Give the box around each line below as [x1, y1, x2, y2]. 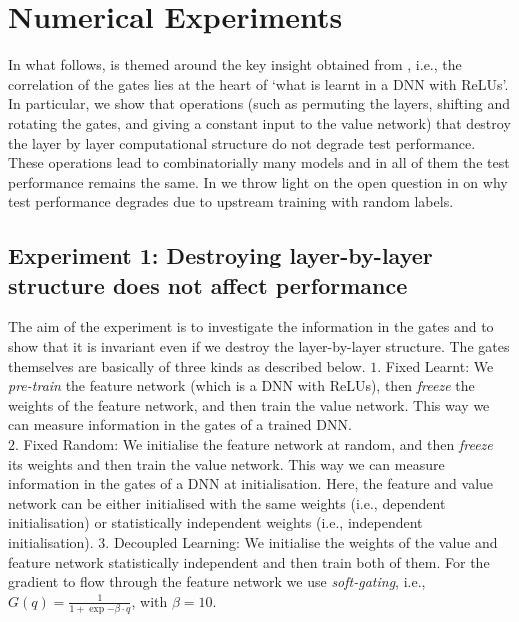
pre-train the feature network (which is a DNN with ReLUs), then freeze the [8, 375, 475, 396]
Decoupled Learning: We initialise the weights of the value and [113, 532, 498, 552]
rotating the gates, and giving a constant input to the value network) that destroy [8, 112, 511, 133]
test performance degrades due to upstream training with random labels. [8, 191, 454, 212]
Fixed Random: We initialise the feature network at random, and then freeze [23, 434, 493, 455]
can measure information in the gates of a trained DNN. [8, 414, 352, 435]
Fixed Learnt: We [385, 355, 494, 376]
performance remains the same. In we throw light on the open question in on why [8, 171, 508, 192]
